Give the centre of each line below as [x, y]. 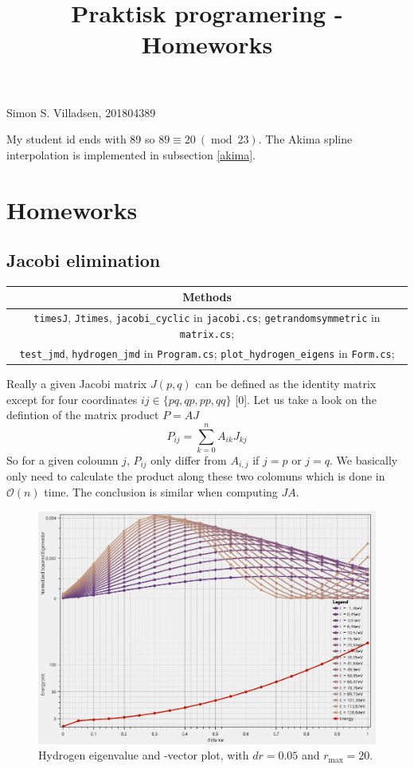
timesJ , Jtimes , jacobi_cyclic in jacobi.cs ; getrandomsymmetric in [207, 318]
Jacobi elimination [84, 260]
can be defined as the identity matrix [286, 383]
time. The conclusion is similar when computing [161, 491]
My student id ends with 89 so [81, 139]
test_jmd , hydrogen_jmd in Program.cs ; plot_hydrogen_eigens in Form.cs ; [207, 353]
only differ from [189, 459]
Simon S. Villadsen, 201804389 [81, 112]
